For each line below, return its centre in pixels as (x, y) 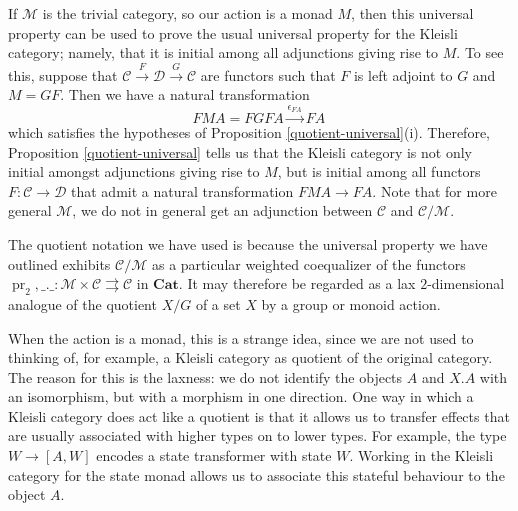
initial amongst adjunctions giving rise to (134, 171)
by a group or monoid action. (351, 303)
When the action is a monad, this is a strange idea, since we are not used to (241, 337)
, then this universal (412, 13)
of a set (218, 303)
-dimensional (466, 283)
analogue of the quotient (82, 303)
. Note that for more (434, 190)
